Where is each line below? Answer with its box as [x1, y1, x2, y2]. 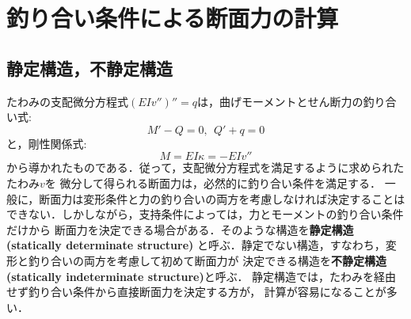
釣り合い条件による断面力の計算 [6, 2, 339, 34]
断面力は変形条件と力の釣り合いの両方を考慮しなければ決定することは [39, 190, 405, 207]
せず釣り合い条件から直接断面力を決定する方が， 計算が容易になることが [6, 283, 386, 300]
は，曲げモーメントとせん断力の [197, 93, 363, 109]
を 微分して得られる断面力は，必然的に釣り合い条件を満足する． [44, 174, 382, 191]
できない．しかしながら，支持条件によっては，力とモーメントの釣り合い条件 [6, 206, 404, 222]
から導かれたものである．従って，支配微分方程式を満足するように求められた [6, 159, 405, 176]
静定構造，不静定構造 [6, 55, 173, 80]
